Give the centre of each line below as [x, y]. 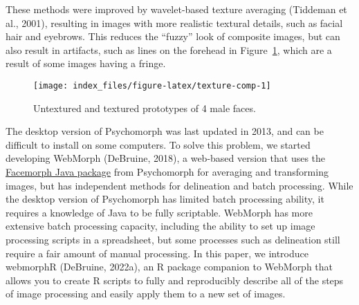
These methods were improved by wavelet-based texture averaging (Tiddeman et [176, 9]
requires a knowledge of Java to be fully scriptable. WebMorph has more [159, 212]
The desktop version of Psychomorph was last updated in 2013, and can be [165, 131]
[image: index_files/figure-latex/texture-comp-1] [152, 85]
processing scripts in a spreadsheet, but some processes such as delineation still [173, 239]
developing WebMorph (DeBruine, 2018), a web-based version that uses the [166, 158]
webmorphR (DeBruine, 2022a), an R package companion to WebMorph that [169, 267]
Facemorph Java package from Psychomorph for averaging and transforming [167, 172]
